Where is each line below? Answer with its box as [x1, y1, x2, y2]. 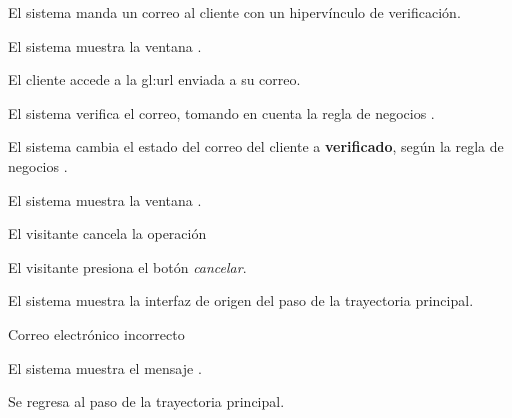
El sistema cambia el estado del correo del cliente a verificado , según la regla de [8, 136, 504, 157]
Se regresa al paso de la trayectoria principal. [8, 391, 285, 412]
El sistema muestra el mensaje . [8, 357, 202, 378]
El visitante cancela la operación [8, 223, 207, 244]
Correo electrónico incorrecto [8, 323, 185, 344]
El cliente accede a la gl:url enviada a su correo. [8, 69, 301, 90]
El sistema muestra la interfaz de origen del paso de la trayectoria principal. [8, 290, 474, 311]
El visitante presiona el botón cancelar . [8, 256, 247, 277]
